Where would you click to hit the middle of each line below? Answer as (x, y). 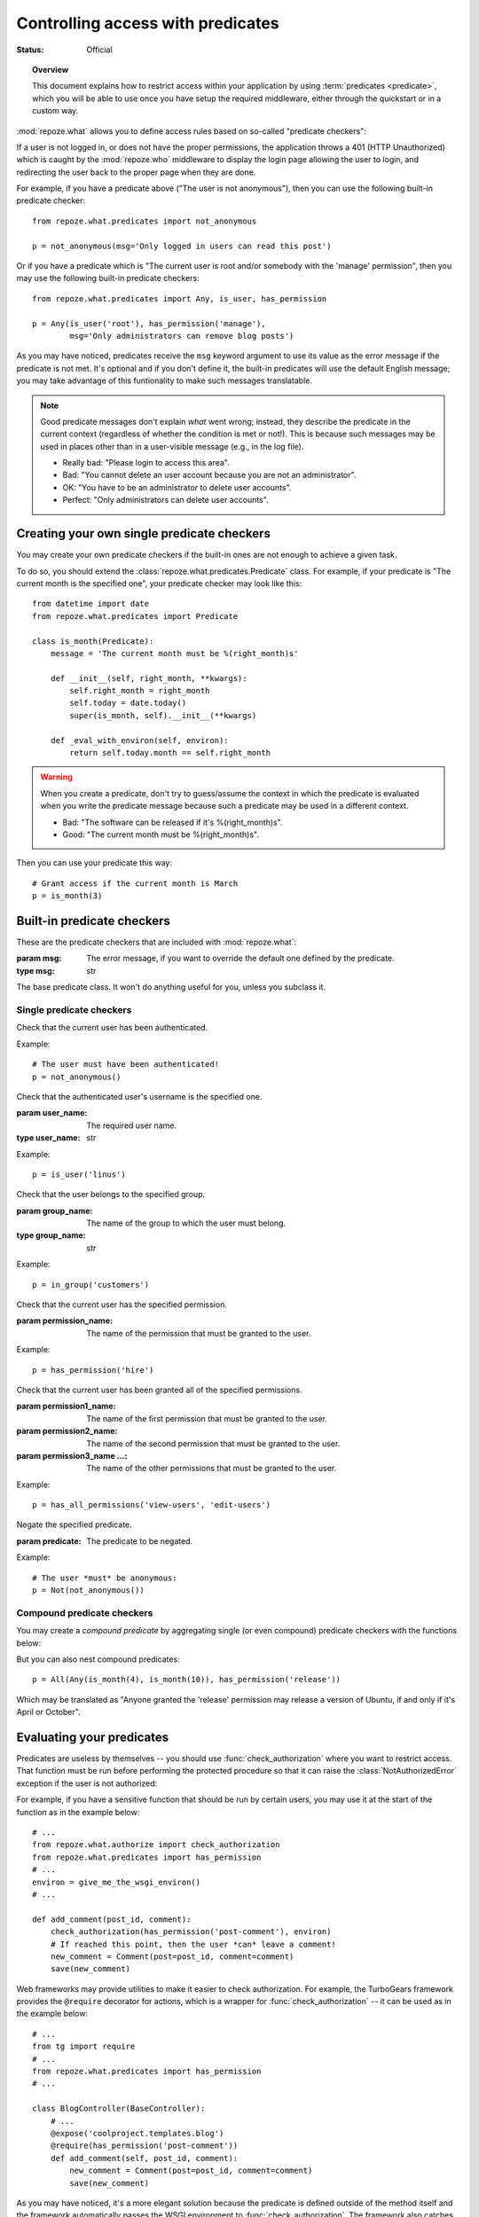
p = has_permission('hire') (93, 1370)
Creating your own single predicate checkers (143, 533)
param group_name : (55, 1210)
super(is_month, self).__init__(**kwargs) (163, 715)
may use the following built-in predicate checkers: (108, 278)
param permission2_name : (67, 1431)
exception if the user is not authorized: (87, 1783)
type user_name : (48, 1138)
